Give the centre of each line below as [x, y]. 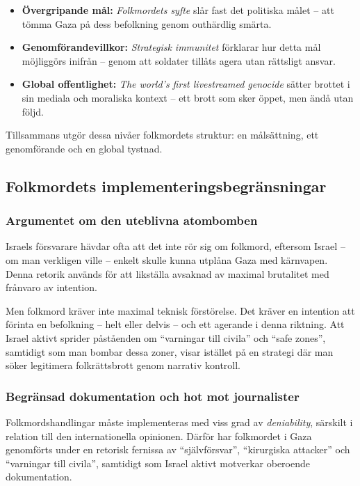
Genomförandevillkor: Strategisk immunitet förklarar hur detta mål [171, 47]
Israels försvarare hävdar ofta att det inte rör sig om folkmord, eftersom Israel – [175, 246]
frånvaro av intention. [51, 287]
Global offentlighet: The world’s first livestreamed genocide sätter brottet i [186, 84]
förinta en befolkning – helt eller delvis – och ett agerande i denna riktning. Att [175, 324]
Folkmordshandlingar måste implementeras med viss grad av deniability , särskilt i [179, 422]
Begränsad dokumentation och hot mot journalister [153, 396]
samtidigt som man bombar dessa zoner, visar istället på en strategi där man [170, 351]
